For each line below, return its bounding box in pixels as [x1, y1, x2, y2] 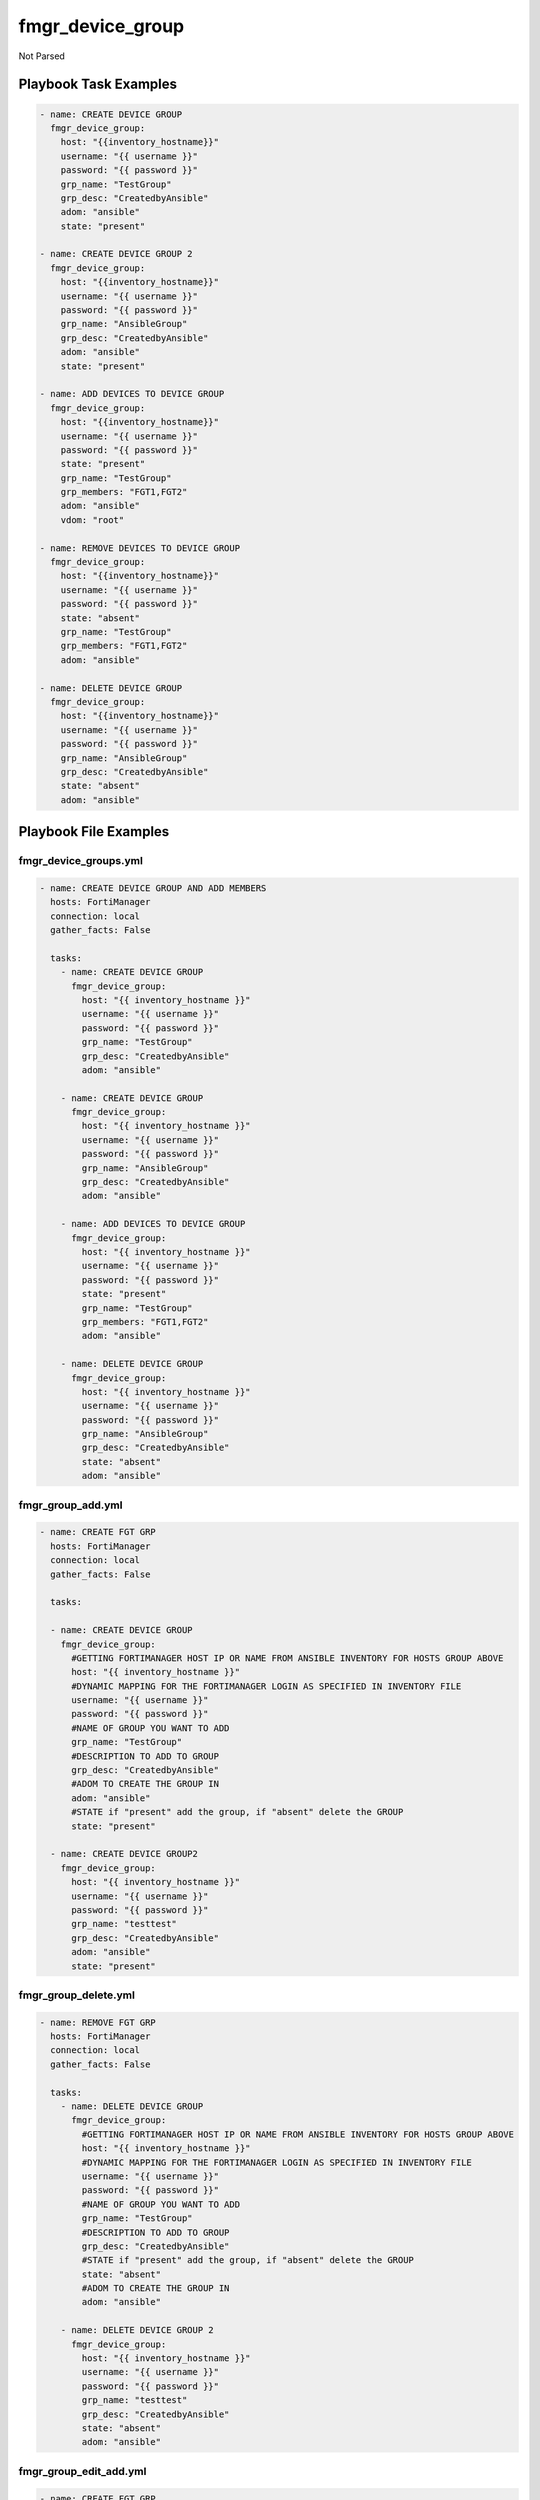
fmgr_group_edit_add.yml [18, 2464, 147, 2478]
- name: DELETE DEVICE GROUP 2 [60, 2325, 214, 2336]
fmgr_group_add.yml [18, 1498, 123, 1512]
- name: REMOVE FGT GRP [39, 2016, 157, 2028]
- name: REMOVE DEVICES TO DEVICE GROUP [39, 542, 240, 554]
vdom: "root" [60, 514, 125, 525]
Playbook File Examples [18, 823, 170, 840]
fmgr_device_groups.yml [18, 854, 144, 868]
